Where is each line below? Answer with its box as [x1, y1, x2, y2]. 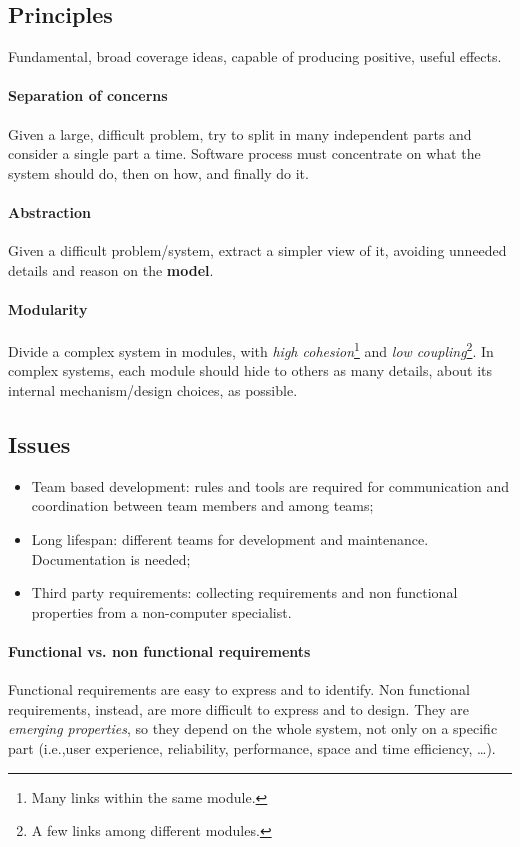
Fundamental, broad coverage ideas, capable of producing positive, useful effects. [8, 46, 502, 67]
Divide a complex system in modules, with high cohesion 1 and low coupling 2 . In [8, 338, 494, 361]
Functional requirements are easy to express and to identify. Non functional [8, 679, 470, 700]
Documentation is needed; [31, 548, 191, 569]
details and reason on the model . [8, 259, 214, 280]
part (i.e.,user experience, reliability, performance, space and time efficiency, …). [8, 737, 496, 758]
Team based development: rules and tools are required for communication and [31, 475, 509, 496]
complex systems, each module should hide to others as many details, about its [8, 360, 493, 381]
